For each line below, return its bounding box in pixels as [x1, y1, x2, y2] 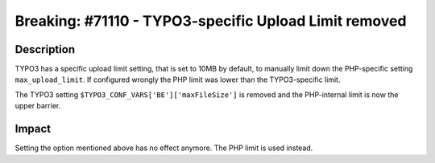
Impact [14, 122, 52, 136]
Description [14, 43, 76, 56]
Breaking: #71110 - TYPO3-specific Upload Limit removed [14, 12, 407, 30]
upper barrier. [14, 101, 61, 111]
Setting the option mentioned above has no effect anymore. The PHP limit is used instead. [14, 143, 313, 153]
